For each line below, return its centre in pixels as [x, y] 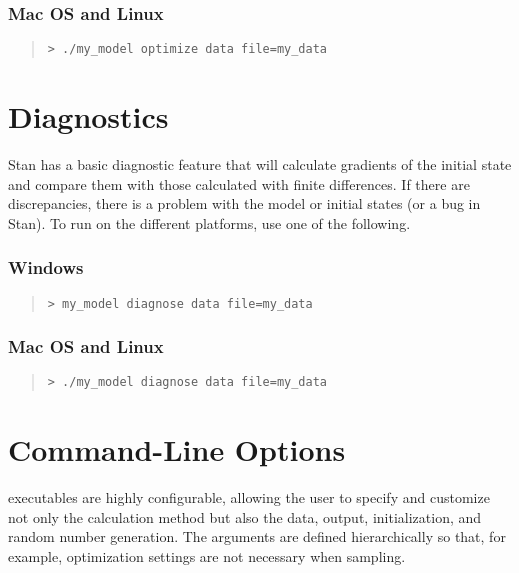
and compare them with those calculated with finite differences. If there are [239, 183]
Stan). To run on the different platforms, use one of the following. [209, 222]
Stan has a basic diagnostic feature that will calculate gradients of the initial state [260, 164]
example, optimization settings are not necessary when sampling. [207, 556]
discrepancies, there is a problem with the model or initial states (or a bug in [244, 203]
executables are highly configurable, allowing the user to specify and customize [249, 497]
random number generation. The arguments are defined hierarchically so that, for [257, 536]
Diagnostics [88, 116]
